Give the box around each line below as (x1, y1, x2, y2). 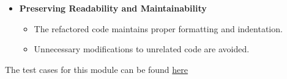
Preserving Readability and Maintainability (19, 2, 207, 14)
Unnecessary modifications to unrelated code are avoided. (34, 43, 250, 55)
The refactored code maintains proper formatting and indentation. (34, 22, 283, 35)
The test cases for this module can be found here (5, 63, 188, 75)
